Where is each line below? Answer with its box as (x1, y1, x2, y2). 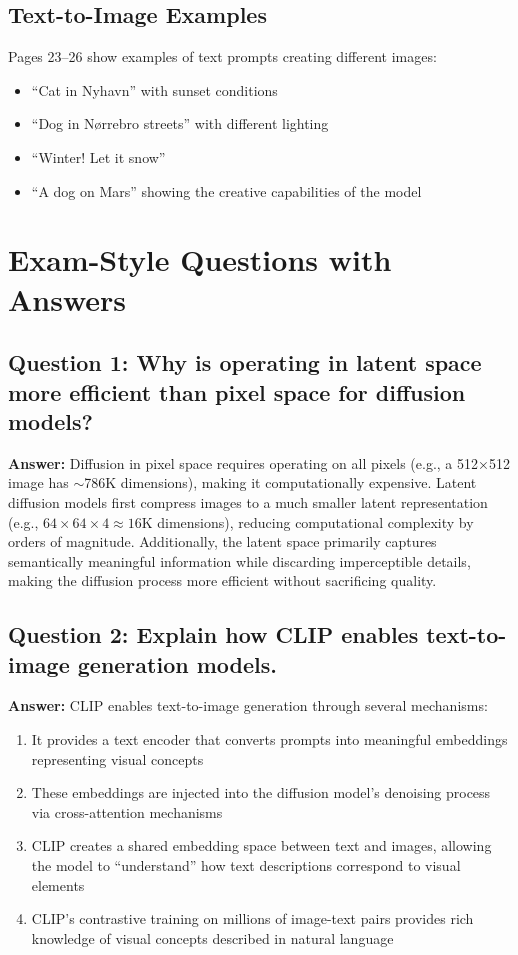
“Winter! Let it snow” (31, 146, 166, 167)
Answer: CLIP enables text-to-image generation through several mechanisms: (8, 695, 488, 716)
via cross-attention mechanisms (31, 801, 223, 822)
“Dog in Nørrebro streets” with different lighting (31, 113, 329, 134)
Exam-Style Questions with (8, 239, 392, 280)
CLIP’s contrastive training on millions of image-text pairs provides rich (31, 908, 474, 929)
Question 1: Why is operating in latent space (8, 347, 482, 378)
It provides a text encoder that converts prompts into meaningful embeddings (31, 729, 508, 750)
